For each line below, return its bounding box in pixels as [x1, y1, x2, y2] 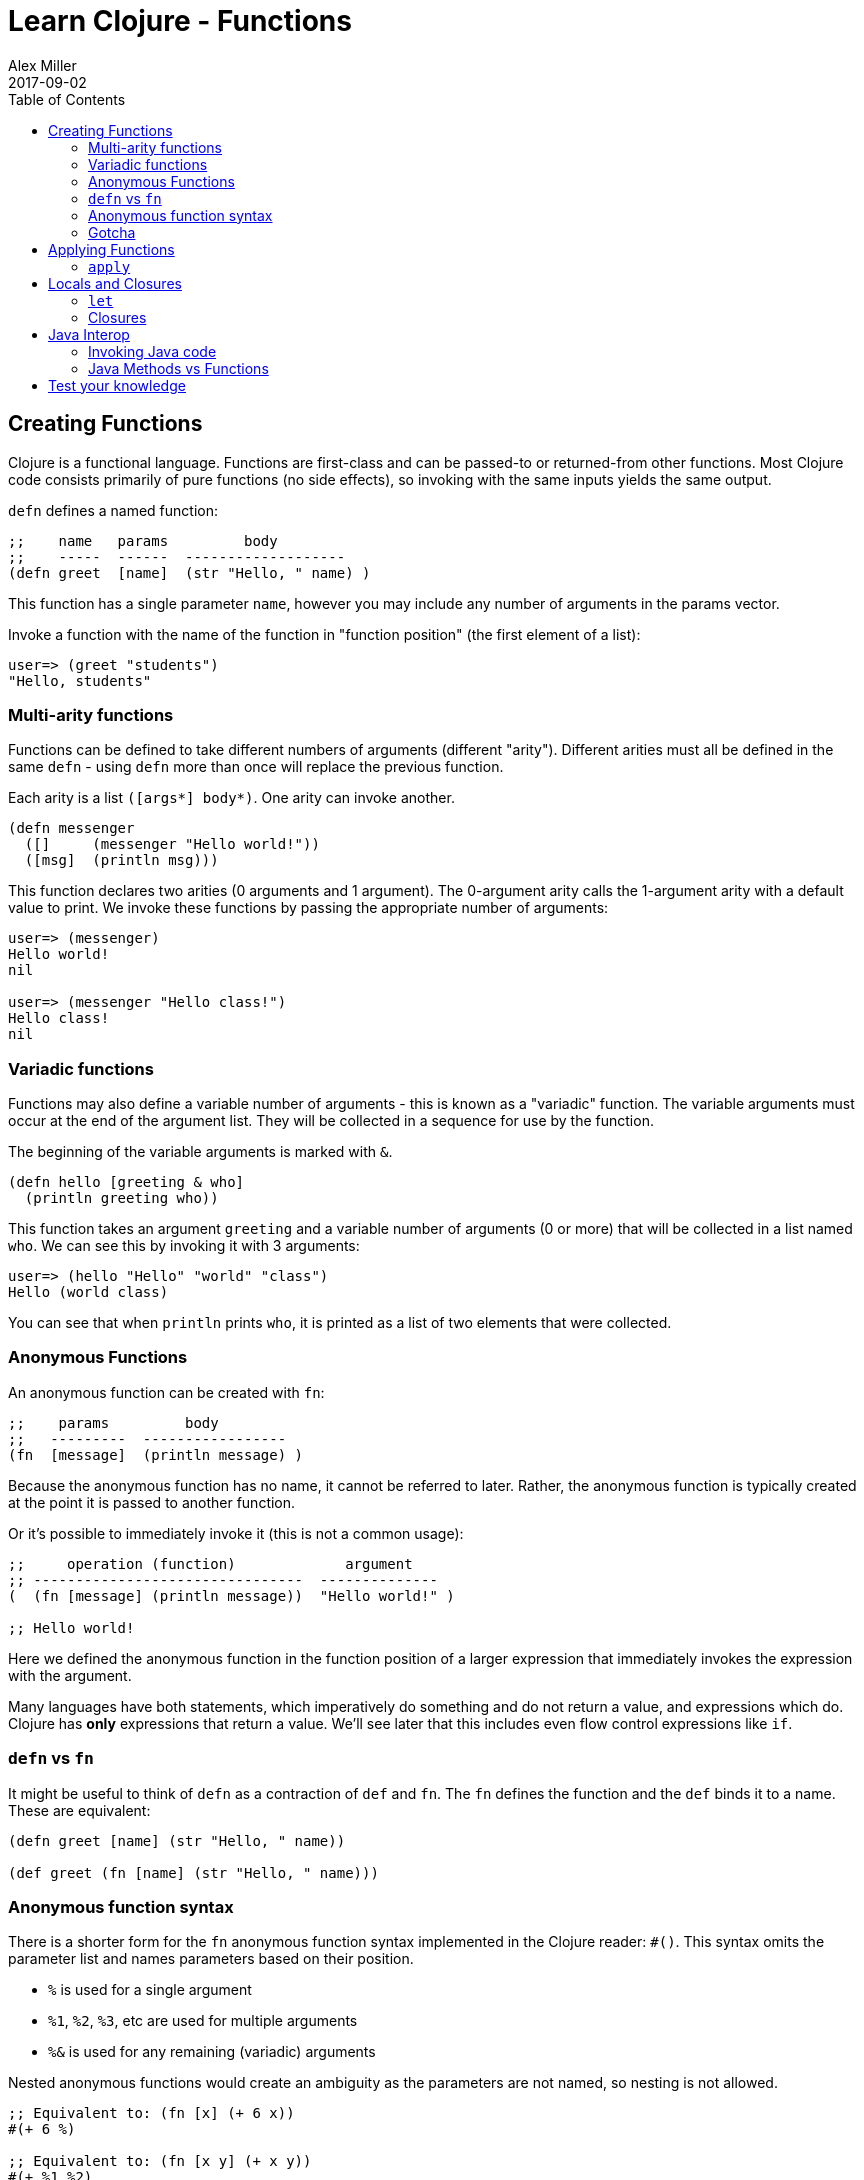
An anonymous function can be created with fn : [8, 1383, 325, 1401]
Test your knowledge [48, 376, 186, 394]
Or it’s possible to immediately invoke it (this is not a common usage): [8, 1524, 464, 1542]
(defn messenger [8, 820, 135, 837]
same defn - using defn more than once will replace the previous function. [8, 758, 504, 776]
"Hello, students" [8, 672, 152, 689]
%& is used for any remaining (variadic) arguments [48, 2043, 376, 2061]
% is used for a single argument [48, 1981, 252, 1999]
